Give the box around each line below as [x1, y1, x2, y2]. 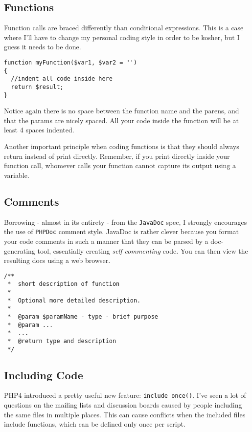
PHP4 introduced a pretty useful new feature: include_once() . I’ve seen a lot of [4, 390, 246, 400]
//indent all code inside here [11, 75, 113, 83]
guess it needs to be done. [4, 42, 81, 52]
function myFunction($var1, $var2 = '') [4, 59, 137, 66]
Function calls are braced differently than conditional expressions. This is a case [4, 22, 244, 33]
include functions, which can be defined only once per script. [4, 419, 185, 429]
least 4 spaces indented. [4, 125, 74, 135]
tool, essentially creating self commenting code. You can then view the [37, 245, 248, 256]
